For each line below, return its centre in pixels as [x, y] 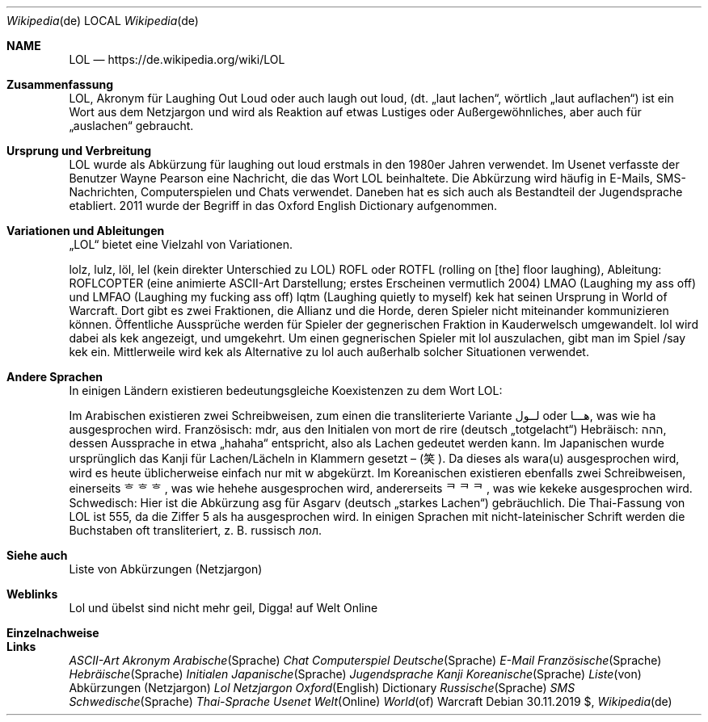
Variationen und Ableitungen [86, 231]
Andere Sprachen [55, 377]
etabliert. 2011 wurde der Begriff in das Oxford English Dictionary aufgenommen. [283, 206]
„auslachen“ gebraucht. [131, 126]
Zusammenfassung [60, 84]
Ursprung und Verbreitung [79, 151]
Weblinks [32, 594]
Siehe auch [37, 555]
